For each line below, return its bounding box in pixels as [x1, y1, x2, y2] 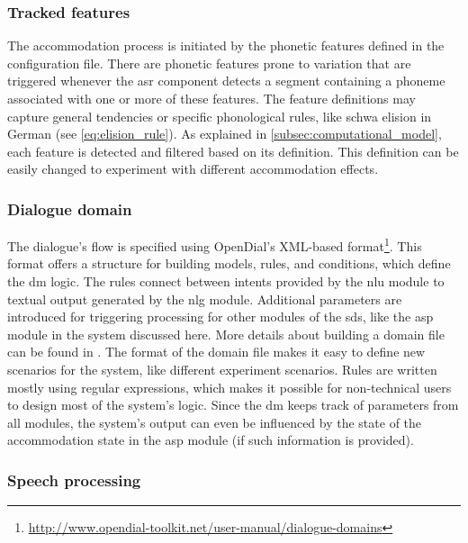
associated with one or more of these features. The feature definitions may [7, 89, 416, 107]
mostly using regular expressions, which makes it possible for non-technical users [7, 377, 452, 396]
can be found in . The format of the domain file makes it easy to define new [7, 342, 426, 361]
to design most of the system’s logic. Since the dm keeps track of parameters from [7, 395, 459, 414]
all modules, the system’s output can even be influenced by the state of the [7, 412, 422, 431]
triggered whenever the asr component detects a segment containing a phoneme [7, 71, 445, 90]
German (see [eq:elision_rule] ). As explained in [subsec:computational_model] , [7, 124, 442, 143]
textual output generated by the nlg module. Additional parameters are [7, 289, 402, 308]
